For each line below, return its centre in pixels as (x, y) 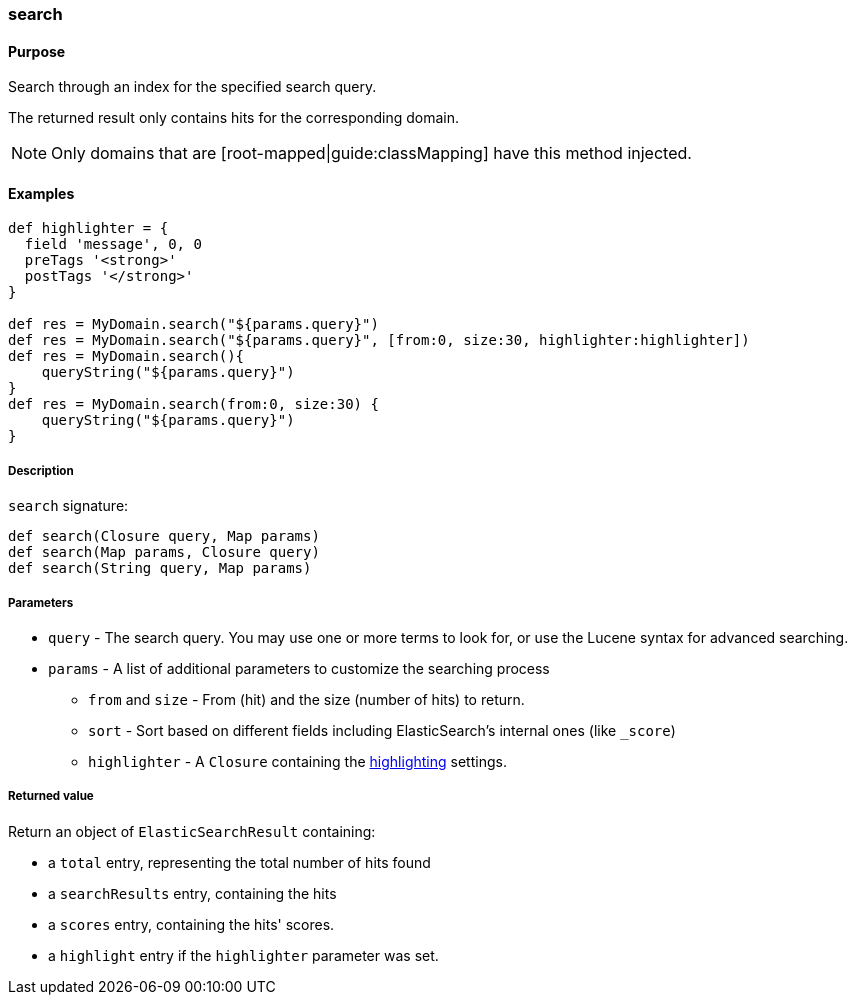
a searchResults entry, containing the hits (192, 893)
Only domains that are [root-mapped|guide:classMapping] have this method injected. (371, 153)
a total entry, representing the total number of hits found (239, 862)
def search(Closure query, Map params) (164, 536)
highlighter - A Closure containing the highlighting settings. (297, 761)
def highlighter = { (88, 228)
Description (41, 470)
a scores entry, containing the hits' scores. (191, 924)
